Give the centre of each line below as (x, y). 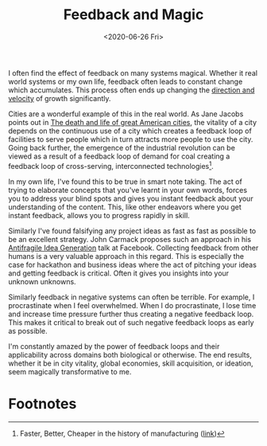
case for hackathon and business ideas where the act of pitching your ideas (132, 264)
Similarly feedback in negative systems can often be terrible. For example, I (132, 297)
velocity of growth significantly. (60, 98)
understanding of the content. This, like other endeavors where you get (125, 207)
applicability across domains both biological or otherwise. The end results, (130, 354)
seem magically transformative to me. (70, 371)
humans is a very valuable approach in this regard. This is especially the (126, 256)
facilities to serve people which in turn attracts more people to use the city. (131, 139)
